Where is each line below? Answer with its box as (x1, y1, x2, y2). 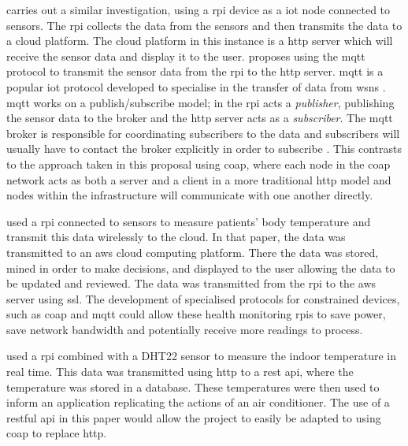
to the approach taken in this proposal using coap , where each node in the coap (6, 155, 391, 172)
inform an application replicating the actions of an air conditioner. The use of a (6, 394, 390, 411)
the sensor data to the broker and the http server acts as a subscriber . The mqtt (6, 110, 393, 126)
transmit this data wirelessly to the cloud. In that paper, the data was (6, 229, 346, 245)
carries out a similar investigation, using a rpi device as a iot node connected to (6, 2, 391, 17)
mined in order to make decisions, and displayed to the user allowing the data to (6, 259, 395, 276)
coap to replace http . (6, 425, 107, 441)
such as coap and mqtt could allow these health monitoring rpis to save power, (6, 306, 386, 322)
